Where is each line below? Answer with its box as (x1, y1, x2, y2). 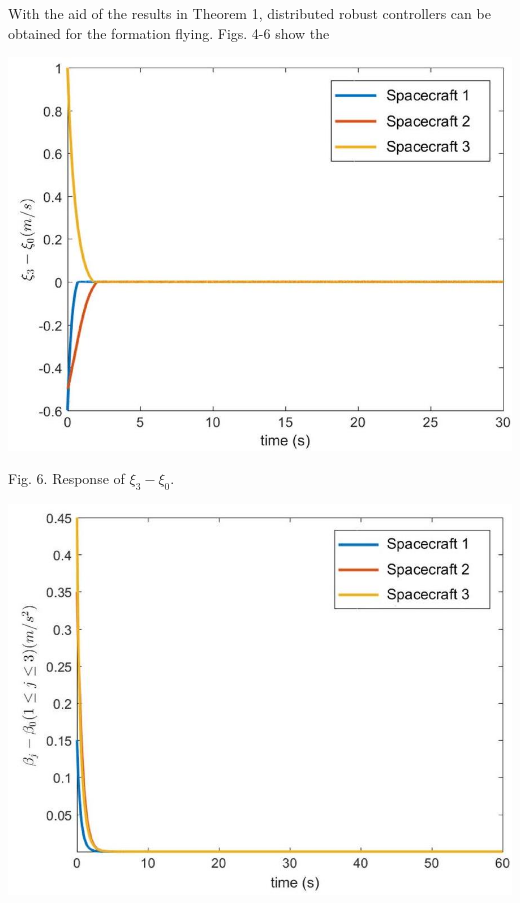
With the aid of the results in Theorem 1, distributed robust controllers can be (8, 3, 491, 23)
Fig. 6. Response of (8, 468, 125, 489)
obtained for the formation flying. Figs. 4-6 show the (8, 22, 330, 43)
